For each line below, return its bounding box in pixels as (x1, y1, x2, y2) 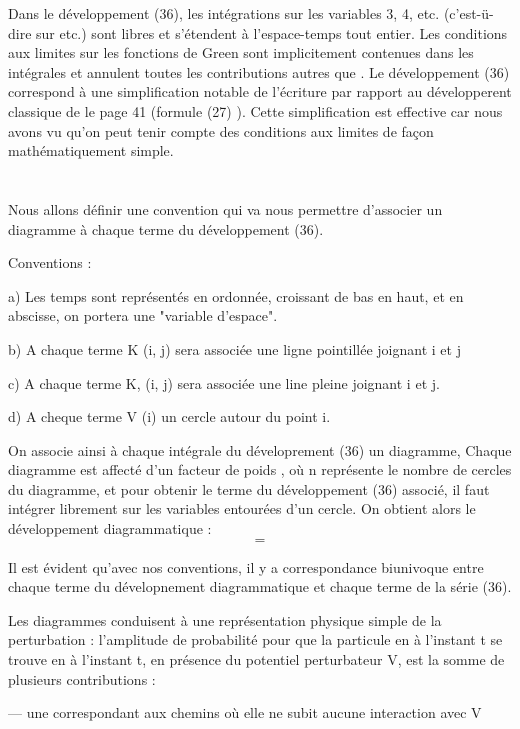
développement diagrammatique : (8, 518, 212, 539)
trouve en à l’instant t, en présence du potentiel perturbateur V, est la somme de (8, 649, 505, 670)
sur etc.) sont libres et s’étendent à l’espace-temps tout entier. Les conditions (36, 22, 508, 43)
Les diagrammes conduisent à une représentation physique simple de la (8, 609, 442, 630)
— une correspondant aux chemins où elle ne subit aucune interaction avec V (8, 702, 482, 723)
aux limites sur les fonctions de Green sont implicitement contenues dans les (8, 42, 474, 63)
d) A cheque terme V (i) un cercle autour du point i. (8, 406, 331, 427)
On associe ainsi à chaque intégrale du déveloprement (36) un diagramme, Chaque (8, 439, 512, 460)
